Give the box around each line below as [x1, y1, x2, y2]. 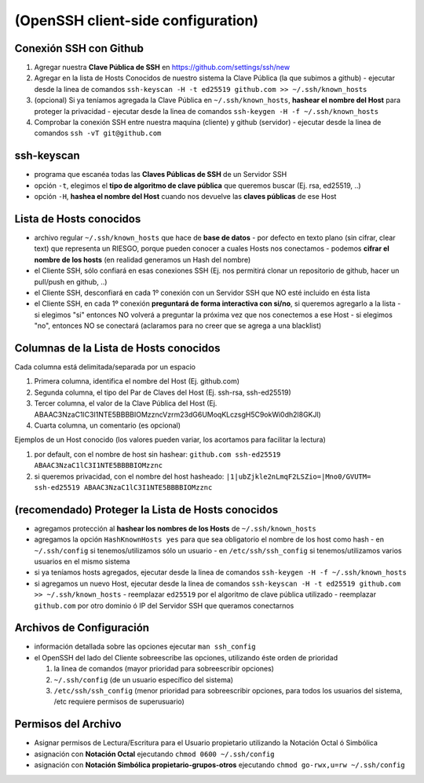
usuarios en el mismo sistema [34, 557, 130, 566]
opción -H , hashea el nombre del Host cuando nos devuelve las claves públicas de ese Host [34, 192, 337, 201]
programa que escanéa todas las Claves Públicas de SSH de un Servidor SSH [34, 170, 287, 179]
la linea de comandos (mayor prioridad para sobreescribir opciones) [53, 664, 275, 674]
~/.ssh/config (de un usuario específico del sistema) [53, 675, 234, 684]
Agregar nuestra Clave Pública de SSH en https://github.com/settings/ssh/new [34, 63, 291, 72]
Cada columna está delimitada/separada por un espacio [14, 362, 196, 372]
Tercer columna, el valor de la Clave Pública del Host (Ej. [34, 399, 217, 408]
